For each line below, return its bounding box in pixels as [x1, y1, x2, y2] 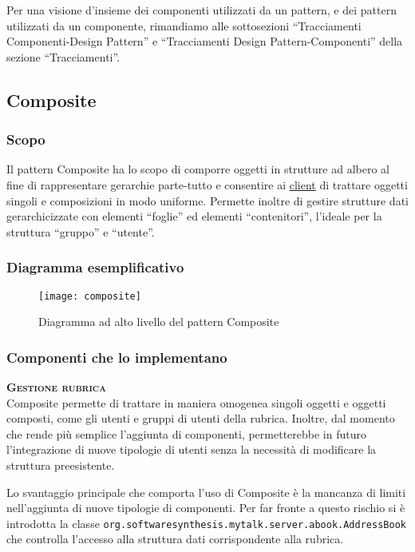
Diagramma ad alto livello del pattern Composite [38, 313, 279, 330]
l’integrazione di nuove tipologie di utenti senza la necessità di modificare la [6, 441, 377, 458]
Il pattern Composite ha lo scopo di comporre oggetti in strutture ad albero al [6, 161, 389, 177]
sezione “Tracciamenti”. [6, 48, 121, 65]
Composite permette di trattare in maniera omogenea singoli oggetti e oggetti [6, 394, 386, 411]
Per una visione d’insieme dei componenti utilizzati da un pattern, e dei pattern [6, 2, 397, 18]
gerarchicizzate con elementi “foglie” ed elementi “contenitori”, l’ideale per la [6, 208, 382, 224]
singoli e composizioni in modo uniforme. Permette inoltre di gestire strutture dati [6, 192, 409, 208]
